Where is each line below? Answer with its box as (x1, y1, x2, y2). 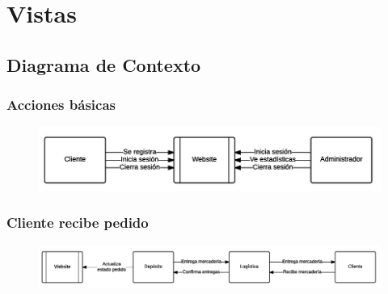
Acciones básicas (6, 94, 116, 115)
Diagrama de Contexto (6, 52, 201, 77)
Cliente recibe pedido (6, 212, 149, 233)
